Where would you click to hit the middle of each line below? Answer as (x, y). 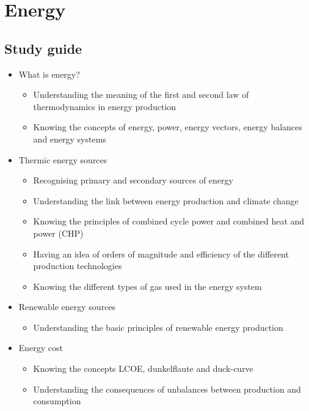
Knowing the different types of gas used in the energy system (147, 286)
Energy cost (41, 348)
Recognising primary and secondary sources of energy (133, 180)
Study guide (43, 48)
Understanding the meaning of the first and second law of (141, 94)
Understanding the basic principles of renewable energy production (158, 327)
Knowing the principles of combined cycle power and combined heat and (169, 221)
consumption (57, 401)
